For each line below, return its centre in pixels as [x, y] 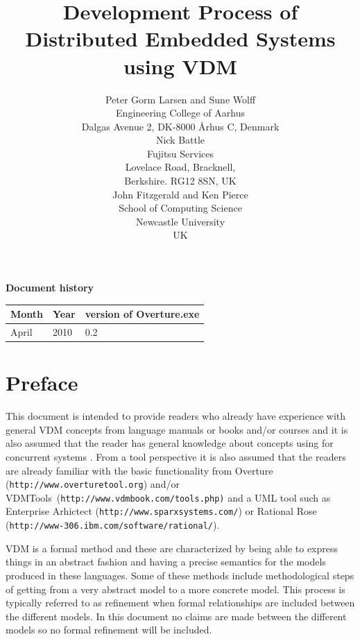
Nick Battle [180, 140]
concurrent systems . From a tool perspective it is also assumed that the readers [176, 456]
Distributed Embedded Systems [180, 39]
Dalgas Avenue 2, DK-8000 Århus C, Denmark [180, 126]
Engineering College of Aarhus [180, 113]
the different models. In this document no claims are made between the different [176, 616]
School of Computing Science [180, 208]
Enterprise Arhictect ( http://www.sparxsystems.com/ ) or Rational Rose [161, 511]
